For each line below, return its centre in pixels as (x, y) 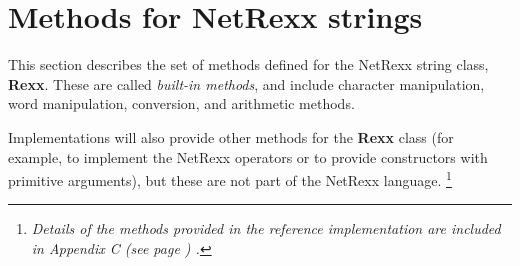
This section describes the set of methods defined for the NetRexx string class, (248, 64)
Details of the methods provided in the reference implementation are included (266, 228)
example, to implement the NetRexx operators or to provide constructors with (248, 156)
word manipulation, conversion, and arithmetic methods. (181, 103)
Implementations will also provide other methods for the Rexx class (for (231, 136)
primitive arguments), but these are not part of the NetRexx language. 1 (230, 178)
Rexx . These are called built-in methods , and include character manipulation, (246, 83)
